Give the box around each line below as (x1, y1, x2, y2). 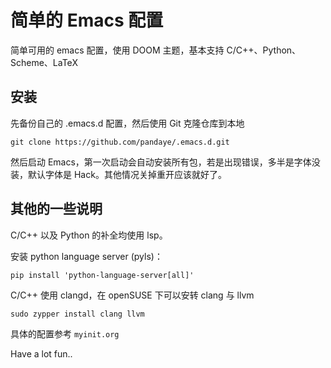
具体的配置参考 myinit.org (10, 327, 120, 340)
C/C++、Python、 (226, 44, 302, 56)
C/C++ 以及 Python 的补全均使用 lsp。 (10, 229, 168, 241)
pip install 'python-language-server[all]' (10, 270, 195, 280)
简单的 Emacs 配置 (10, 9, 164, 32)
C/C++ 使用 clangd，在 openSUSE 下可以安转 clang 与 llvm (10, 289, 255, 301)
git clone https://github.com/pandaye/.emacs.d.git (10, 137, 230, 147)
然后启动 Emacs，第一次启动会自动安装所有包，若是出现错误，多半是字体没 (10, 156, 321, 168)
